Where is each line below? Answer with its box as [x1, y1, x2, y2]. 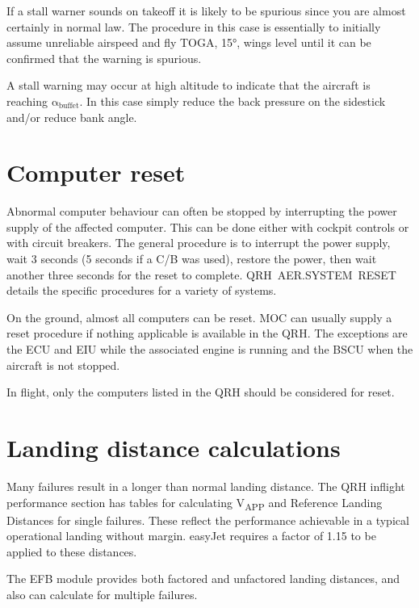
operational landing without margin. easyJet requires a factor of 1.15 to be [6, 527, 376, 544]
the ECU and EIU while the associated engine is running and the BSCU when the [6, 341, 413, 358]
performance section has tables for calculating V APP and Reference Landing [6, 493, 383, 513]
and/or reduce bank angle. [6, 108, 137, 125]
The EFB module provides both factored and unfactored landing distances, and [6, 570, 400, 587]
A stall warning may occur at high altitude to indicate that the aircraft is [6, 77, 371, 94]
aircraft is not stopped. [6, 356, 120, 373]
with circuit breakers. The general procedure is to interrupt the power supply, [6, 234, 391, 251]
